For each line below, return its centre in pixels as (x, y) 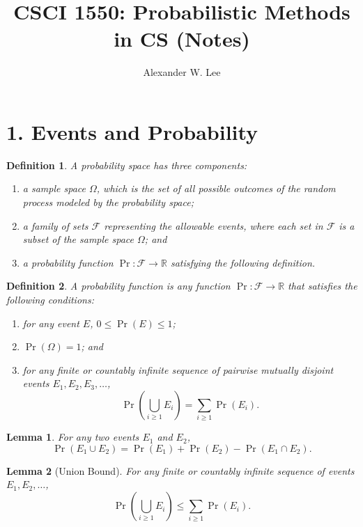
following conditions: (50, 299)
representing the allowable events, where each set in (214, 225)
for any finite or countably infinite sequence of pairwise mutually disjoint (178, 369)
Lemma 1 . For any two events (73, 437)
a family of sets (55, 225)
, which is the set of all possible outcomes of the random (216, 188)
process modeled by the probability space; (108, 202)
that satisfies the (323, 286)
